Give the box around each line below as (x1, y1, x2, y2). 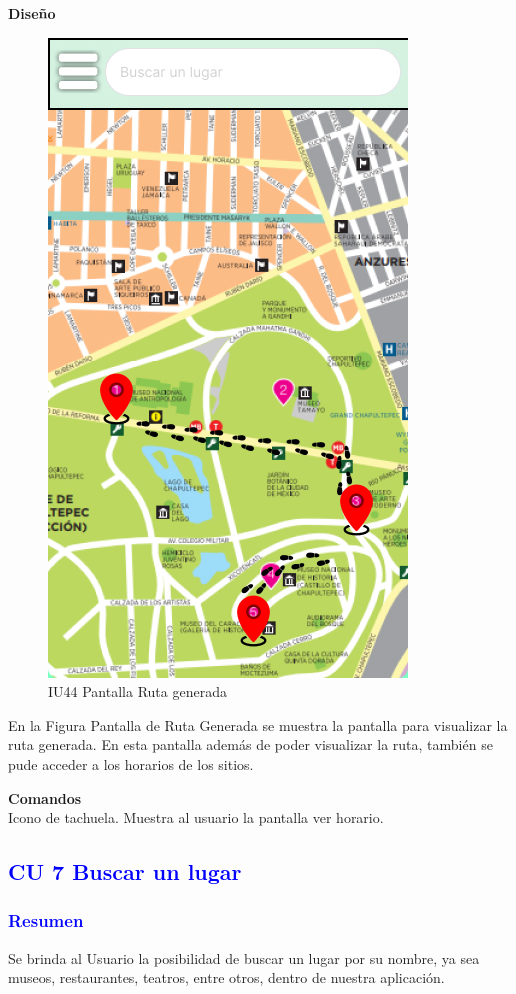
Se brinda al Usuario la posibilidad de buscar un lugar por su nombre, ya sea (8, 947, 480, 968)
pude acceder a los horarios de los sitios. (8, 753, 254, 774)
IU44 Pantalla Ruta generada (48, 681, 227, 702)
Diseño (8, 3, 56, 23)
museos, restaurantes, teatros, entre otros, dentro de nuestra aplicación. (8, 967, 445, 988)
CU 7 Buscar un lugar (8, 856, 242, 887)
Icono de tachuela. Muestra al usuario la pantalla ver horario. (8, 807, 384, 828)
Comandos (8, 787, 82, 808)
